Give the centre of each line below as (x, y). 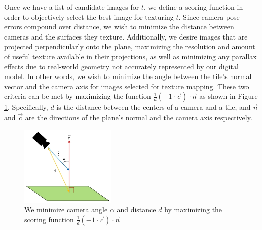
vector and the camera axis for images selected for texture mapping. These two (127, 86)
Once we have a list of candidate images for (72, 7)
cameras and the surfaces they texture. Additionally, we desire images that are (126, 36)
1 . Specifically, (26, 107)
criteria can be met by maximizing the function (78, 96)
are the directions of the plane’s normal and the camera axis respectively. (139, 117)
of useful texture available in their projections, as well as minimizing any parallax (130, 56)
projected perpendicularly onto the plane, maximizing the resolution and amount (130, 46)
